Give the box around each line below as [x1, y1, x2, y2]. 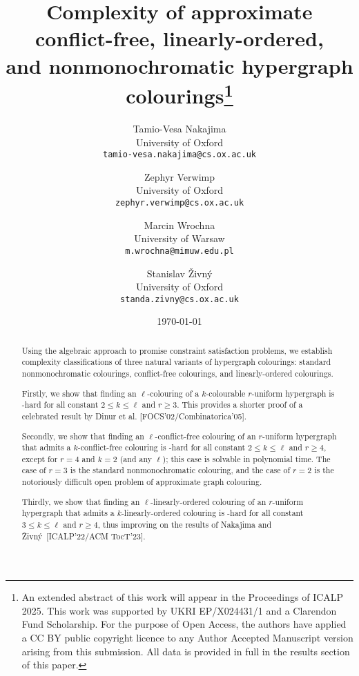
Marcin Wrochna [144, 217, 215, 232]
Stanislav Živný [146, 266, 213, 280]
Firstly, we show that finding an [21, 387, 137, 399]
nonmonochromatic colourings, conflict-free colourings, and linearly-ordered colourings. [21, 368, 333, 379]
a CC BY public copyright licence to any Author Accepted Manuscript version [21, 630, 353, 645]
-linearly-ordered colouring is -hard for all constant [121, 507, 304, 519]
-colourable [206, 387, 246, 399]
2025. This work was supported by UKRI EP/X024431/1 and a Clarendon [21, 603, 337, 617]
